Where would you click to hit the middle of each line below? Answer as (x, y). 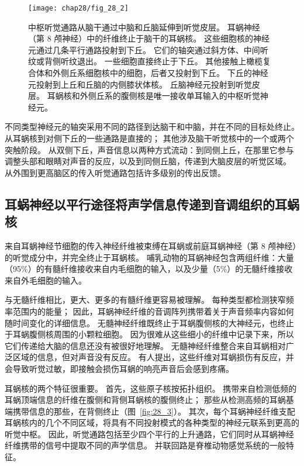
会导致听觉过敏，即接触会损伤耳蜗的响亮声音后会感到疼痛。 (119, 368)
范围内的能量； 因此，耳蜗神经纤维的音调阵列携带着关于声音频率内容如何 (153, 311)
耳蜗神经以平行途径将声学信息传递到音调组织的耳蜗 (152, 204)
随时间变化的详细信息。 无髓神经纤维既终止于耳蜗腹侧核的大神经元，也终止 (149, 322)
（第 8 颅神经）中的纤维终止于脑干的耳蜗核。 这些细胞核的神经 (149, 38)
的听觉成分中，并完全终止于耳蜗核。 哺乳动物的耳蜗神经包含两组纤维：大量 (149, 257)
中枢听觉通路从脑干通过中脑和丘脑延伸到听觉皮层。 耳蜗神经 (144, 27)
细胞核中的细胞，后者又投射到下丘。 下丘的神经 (177, 73)
